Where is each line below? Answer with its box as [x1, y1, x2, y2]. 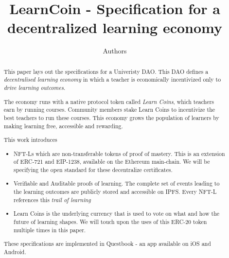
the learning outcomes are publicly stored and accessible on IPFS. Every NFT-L [14, 188, 217, 196]
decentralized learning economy [7, 17, 222, 37]
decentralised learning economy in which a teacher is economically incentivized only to [3, 75, 221, 84]
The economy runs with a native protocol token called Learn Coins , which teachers [3, 97, 214, 105]
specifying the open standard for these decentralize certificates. [14, 165, 173, 173]
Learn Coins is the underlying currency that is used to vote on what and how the [14, 209, 220, 218]
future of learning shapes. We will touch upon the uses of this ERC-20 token [14, 218, 207, 225]
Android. [3, 247, 26, 256]
